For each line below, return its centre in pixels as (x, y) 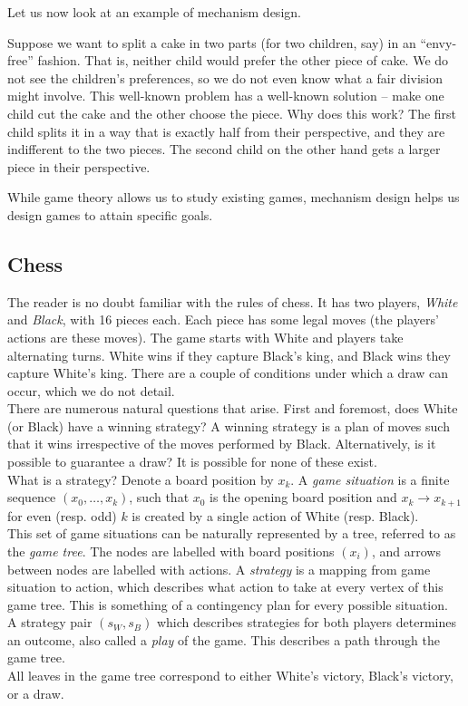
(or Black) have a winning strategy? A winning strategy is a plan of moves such (229, 426)
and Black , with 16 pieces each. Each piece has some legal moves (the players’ (223, 319)
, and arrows (406, 551)
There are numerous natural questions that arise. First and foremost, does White (233, 408)
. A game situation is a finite (370, 479)
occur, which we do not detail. (91, 390)
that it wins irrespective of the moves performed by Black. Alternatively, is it (222, 444)
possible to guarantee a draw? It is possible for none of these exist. (192, 462)
